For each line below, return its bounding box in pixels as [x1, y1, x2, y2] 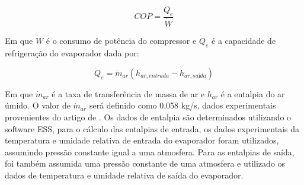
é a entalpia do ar [220, 87, 285, 100]
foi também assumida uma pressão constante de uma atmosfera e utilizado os [5, 157, 286, 170]
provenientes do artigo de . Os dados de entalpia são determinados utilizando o [5, 110, 292, 123]
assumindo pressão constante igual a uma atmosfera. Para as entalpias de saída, [5, 145, 295, 158]
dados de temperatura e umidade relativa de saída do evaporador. [5, 168, 244, 181]
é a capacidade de [212, 34, 276, 47]
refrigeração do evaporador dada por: [5, 46, 139, 59]
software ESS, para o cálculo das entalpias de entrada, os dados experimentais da [5, 122, 300, 135]
